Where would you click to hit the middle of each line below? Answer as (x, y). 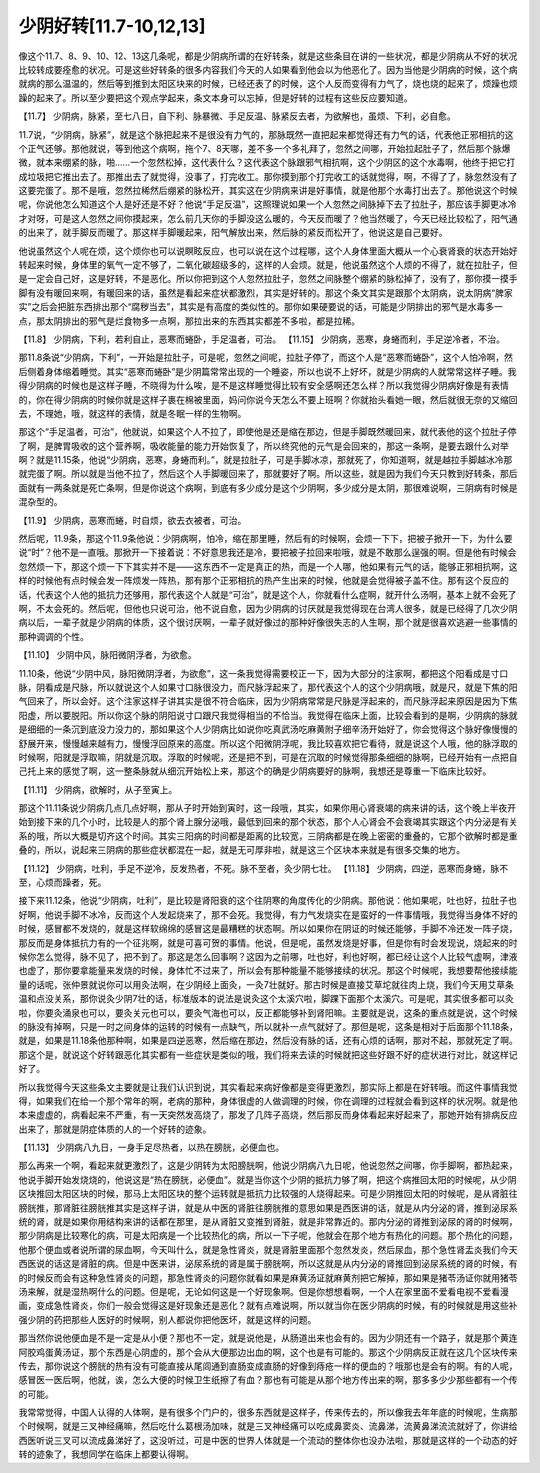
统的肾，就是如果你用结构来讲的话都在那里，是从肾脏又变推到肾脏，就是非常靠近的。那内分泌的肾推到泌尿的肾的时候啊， (268, 1222)
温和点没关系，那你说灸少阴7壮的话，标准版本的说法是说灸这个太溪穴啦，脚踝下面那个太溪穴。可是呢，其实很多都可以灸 (266, 999)
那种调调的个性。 (53, 636)
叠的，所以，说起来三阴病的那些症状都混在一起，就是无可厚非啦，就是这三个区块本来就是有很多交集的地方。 (241, 850)
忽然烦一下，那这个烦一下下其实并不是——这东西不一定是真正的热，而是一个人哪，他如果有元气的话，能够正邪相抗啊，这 (268, 566)
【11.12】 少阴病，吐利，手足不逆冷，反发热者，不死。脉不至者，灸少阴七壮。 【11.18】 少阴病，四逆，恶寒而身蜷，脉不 (263, 868)
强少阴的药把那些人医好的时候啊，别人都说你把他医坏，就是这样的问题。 (167, 1319)
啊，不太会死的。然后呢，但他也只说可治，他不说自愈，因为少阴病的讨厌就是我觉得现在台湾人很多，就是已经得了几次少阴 (268, 608)
